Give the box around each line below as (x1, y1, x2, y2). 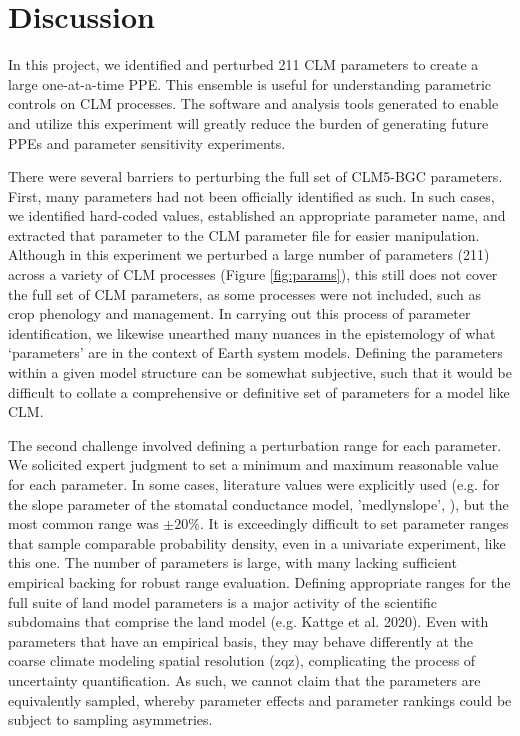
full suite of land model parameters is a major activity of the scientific (8, 591, 437, 612)
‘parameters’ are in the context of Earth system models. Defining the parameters (8, 342, 503, 363)
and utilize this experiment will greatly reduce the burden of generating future (8, 112, 489, 133)
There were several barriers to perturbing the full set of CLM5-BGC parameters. (8, 166, 503, 187)
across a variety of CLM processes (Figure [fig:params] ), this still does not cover (8, 264, 498, 285)
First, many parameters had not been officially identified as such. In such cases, (8, 185, 495, 206)
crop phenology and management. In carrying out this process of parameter (8, 303, 471, 324)
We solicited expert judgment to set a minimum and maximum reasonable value (8, 454, 499, 475)
